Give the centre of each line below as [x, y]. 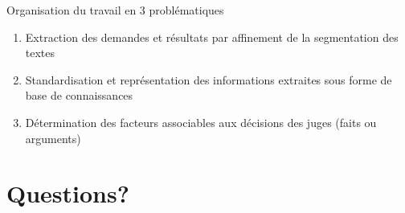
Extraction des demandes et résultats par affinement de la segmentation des [212, 37]
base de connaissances [79, 95]
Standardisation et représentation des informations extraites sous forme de [209, 79]
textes [40, 53]
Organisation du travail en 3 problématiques [115, 10]
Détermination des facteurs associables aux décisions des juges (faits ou [201, 122]
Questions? [68, 193]
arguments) [53, 138]
